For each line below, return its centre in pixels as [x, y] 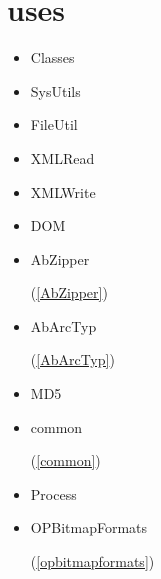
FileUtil [54, 124]
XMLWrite [63, 191]
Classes [52, 57]
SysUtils [55, 90]
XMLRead [62, 157]
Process [53, 493]
